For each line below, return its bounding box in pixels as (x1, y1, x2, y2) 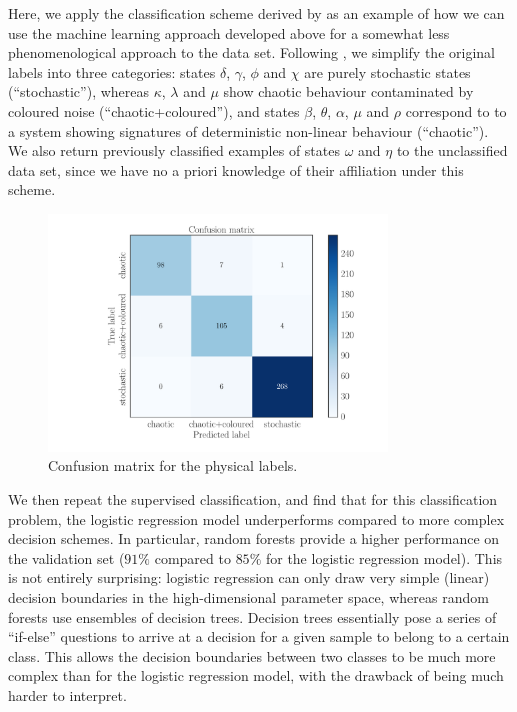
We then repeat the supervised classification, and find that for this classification (8, 488, 498, 509)
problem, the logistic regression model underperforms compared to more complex (8, 508, 505, 529)
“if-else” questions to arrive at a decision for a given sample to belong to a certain (8, 626, 510, 647)
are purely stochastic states (304, 61, 471, 82)
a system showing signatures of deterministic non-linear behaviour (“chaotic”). (8, 120, 489, 141)
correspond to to (405, 100, 507, 121)
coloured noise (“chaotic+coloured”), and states (8, 100, 300, 121)
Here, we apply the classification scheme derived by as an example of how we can (8, 3, 505, 23)
